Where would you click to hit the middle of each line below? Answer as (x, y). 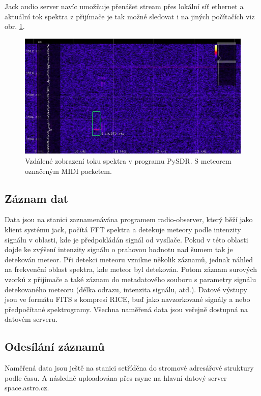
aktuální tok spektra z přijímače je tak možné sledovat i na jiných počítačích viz (130, 16)
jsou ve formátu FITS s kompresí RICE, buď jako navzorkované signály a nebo (127, 299)
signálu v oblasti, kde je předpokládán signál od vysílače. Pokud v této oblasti (126, 239)
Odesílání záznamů (55, 346)
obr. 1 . (15, 26)
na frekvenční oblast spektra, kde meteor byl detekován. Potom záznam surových (131, 269)
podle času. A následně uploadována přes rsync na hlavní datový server (116, 377)
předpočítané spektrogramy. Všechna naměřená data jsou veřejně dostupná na (126, 309)
